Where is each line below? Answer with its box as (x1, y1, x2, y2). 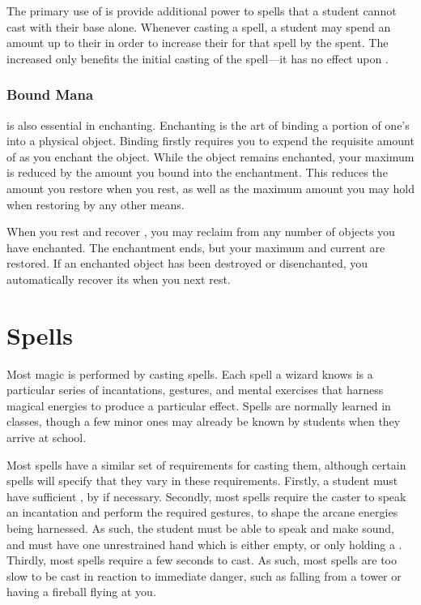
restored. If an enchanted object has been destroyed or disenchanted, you (6, 255, 368, 272)
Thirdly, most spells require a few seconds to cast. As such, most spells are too (6, 551, 397, 569)
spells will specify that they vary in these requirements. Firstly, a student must (6, 472, 398, 489)
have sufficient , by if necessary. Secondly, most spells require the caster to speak (6, 487, 406, 504)
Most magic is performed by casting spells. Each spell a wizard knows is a (6, 365, 373, 382)
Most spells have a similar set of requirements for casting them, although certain (6, 456, 406, 473)
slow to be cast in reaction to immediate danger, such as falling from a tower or (6, 567, 402, 584)
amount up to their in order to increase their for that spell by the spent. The (6, 34, 389, 51)
